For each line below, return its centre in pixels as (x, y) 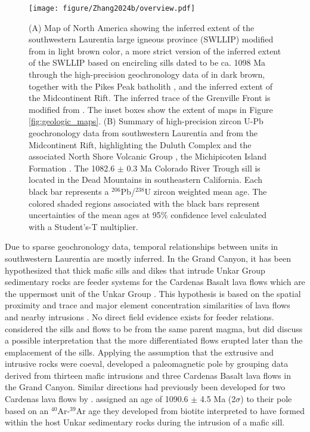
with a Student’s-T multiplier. (83, 226)
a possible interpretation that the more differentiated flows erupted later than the (154, 340)
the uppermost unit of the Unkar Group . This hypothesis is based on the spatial (153, 293)
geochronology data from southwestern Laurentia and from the (143, 133)
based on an (27, 410)
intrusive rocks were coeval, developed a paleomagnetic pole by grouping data (147, 364)
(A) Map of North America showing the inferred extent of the (142, 27)
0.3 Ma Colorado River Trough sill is (193, 168)
